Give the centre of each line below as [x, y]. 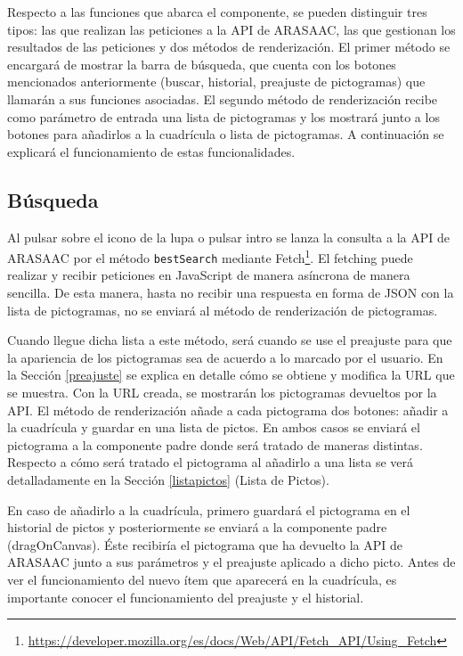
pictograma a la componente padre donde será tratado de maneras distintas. [215, 444]
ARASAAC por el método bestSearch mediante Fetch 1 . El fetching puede [210, 256]
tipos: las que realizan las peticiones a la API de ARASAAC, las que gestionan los [231, 29]
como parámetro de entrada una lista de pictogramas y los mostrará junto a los [223, 116]
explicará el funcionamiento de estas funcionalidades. [151, 151]
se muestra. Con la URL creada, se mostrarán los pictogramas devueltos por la [222, 393]
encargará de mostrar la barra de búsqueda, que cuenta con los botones [202, 64]
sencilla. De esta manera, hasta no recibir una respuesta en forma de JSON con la [231, 293]
